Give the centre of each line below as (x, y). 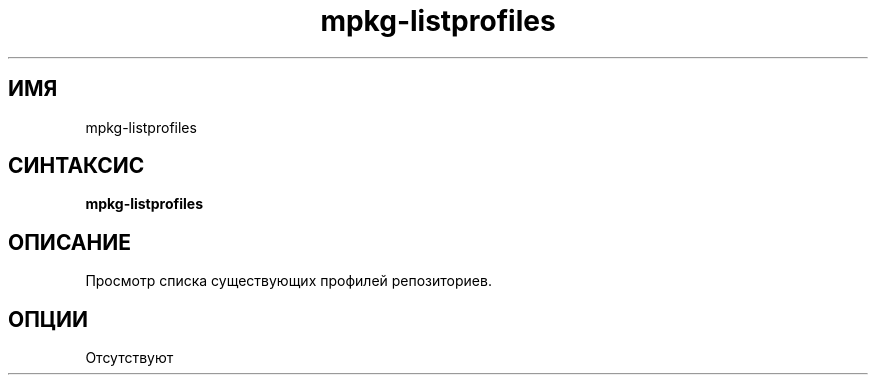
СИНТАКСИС (76, 166)
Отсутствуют (129, 358)
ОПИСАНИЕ (69, 242)
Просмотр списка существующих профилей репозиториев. (288, 281)
